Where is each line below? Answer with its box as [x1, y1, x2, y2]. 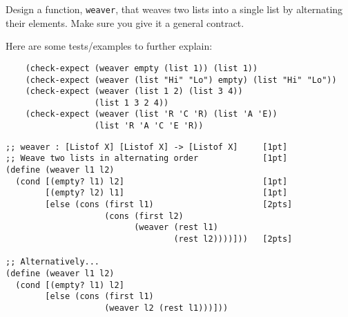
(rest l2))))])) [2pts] [173, 234, 293, 244]
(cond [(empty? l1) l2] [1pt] [15, 176, 288, 186]
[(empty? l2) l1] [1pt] [45, 188, 288, 198]
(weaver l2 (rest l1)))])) [104, 302, 229, 313]
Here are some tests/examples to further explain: [6, 39, 213, 53]
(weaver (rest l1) [134, 222, 218, 233]
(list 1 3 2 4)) [94, 97, 169, 108]
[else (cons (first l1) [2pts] [45, 200, 293, 210]
